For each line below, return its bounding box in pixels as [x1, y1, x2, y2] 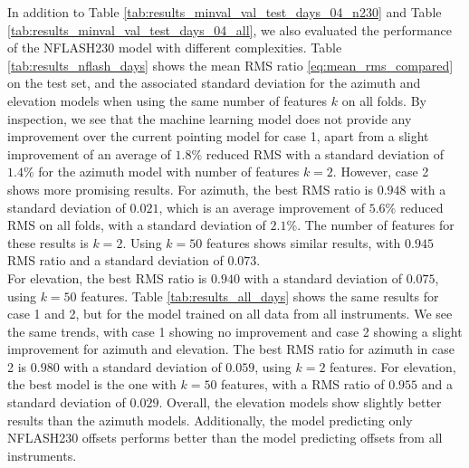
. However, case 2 [332, 162, 429, 181]
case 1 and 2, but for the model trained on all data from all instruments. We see [7, 304, 453, 323]
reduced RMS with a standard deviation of [206, 144, 444, 163]
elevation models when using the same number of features [7, 91, 328, 110]
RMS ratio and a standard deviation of [7, 251, 224, 270]
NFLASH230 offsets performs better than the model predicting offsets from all [7, 428, 443, 447]
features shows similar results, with [206, 233, 401, 252]
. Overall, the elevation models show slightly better [158, 393, 442, 412]
